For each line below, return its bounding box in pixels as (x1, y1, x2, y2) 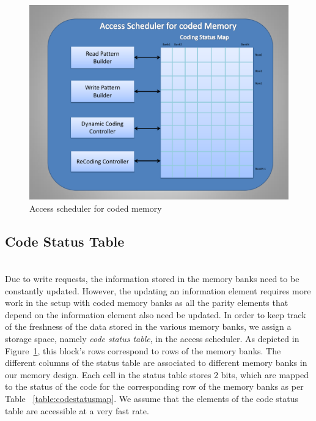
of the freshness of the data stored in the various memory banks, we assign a (5, 320, 292, 333)
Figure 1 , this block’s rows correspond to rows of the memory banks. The (5, 344, 281, 357)
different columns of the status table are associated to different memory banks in (5, 356, 307, 369)
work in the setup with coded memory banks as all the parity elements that (5, 296, 288, 309)
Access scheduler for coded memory (29, 201, 162, 214)
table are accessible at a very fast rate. (5, 404, 149, 417)
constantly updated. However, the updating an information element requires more (5, 284, 311, 297)
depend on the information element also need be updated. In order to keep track (5, 308, 306, 321)
